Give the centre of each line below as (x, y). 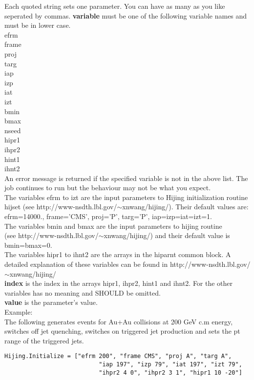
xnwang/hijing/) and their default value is (167, 235)
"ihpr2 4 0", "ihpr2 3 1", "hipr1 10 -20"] (170, 372)
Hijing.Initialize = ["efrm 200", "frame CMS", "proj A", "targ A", (118, 356)
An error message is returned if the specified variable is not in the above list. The (126, 178)
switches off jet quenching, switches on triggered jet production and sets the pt (122, 331)
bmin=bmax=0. (28, 245)
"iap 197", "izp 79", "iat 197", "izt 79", (170, 365)
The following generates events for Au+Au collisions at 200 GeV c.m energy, (119, 321)
